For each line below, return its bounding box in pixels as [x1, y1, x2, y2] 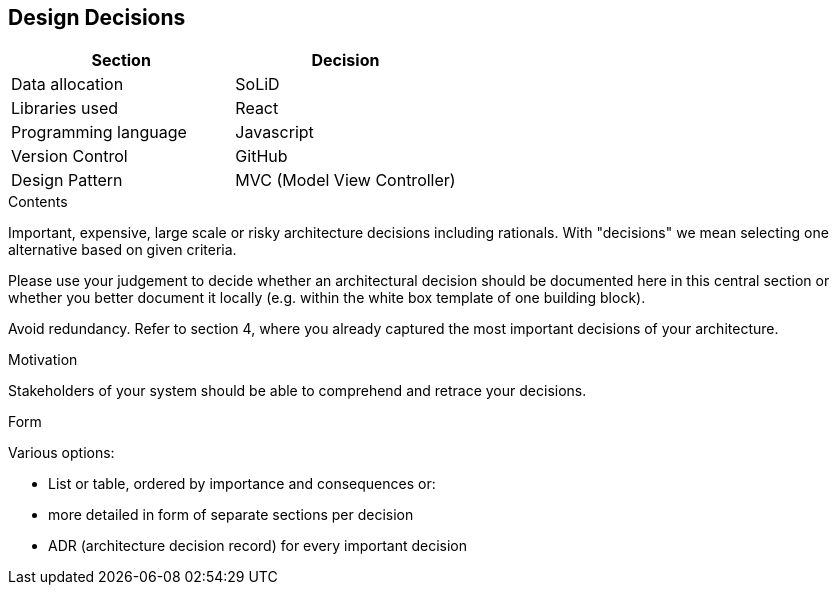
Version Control [11, 146, 128, 167]
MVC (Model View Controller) [235, 170, 456, 191]
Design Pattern [11, 170, 123, 191]
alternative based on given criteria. [8, 241, 237, 259]
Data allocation [11, 74, 124, 95]
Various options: [8, 444, 115, 462]
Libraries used [11, 98, 119, 119]
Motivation [8, 351, 78, 369]
